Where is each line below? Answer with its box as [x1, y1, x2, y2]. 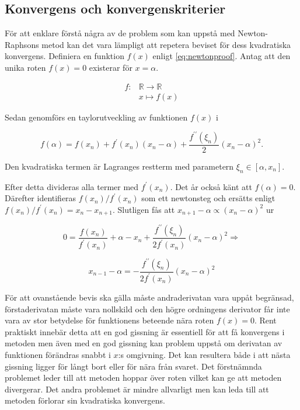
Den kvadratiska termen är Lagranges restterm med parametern [5, 160, 234, 172]
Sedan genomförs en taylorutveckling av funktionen [5, 111, 188, 123]
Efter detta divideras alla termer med [5, 180, 139, 192]
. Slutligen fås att [113, 203, 175, 215]
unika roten [5, 61, 46, 73]
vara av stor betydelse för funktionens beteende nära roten [5, 314, 214, 326]
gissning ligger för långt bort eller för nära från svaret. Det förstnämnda [5, 360, 262, 372]
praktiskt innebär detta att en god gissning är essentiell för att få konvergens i [5, 325, 285, 337]
